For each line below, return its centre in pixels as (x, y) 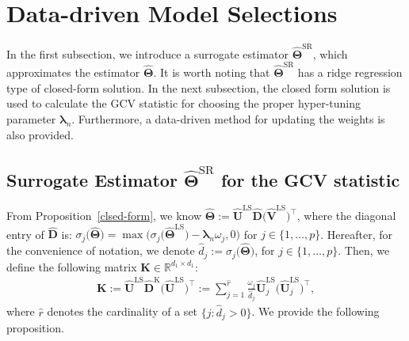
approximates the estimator (73, 72)
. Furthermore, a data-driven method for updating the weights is (228, 118)
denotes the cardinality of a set (122, 311)
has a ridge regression (350, 72)
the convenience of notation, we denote (101, 250)
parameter (31, 118)
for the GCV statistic (310, 179)
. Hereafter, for (356, 234)
